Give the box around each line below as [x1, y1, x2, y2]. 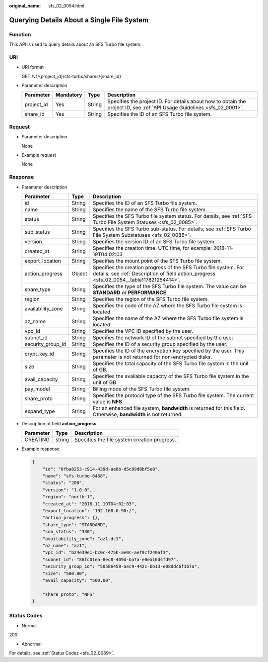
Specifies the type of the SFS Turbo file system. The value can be [92, 283, 247, 289]
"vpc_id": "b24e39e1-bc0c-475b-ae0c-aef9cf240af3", [42, 550, 171, 556]
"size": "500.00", [42, 570, 87, 576]
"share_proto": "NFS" [42, 591, 95, 597]
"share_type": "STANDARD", [42, 522, 109, 527]
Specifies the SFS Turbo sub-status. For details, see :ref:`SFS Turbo [92, 225, 251, 232]
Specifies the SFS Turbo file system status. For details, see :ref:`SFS [92, 212, 252, 219]
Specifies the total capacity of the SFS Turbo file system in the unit [92, 360, 249, 367]
